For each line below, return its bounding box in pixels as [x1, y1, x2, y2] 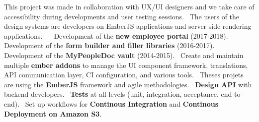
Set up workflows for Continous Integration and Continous [25, 98, 219, 109]
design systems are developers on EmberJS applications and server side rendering [4, 21, 252, 31]
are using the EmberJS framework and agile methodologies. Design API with [4, 79, 252, 89]
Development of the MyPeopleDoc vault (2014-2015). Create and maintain [4, 50, 244, 60]
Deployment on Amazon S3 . [4, 108, 102, 119]
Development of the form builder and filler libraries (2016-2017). [4, 40, 215, 51]
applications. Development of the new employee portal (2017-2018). [4, 30, 228, 41]
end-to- [221, 89, 243, 99]
